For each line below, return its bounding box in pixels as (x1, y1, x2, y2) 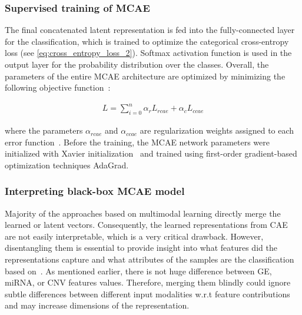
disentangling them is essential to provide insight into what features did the (5, 241, 277, 254)
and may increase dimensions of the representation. (5, 299, 190, 311)
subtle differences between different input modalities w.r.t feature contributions (5, 287, 290, 300)
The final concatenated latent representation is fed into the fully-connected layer (5, 24, 295, 36)
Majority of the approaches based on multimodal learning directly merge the (5, 207, 281, 219)
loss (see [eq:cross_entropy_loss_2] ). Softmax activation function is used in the (5, 47, 292, 59)
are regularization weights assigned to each (140, 124, 294, 137)
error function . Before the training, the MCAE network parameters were (5, 135, 270, 148)
